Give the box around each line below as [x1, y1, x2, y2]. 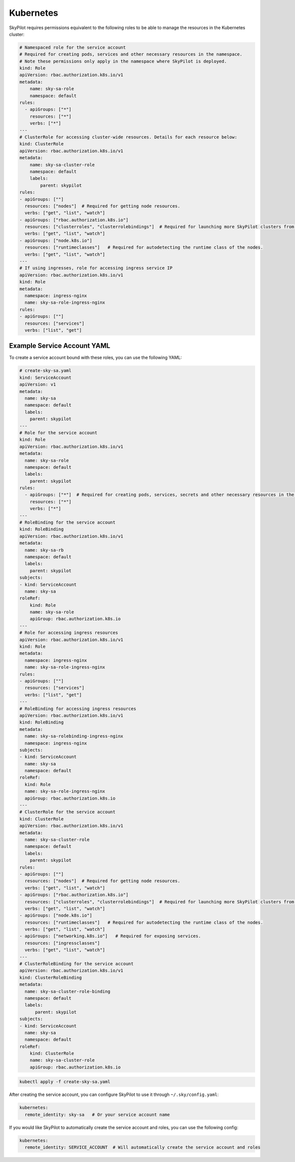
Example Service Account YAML [9, 342, 111, 350]
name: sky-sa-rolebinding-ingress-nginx [25, 733, 123, 739]
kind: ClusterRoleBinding [19, 975, 82, 980]
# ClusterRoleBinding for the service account [19, 961, 134, 967]
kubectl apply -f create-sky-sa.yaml [19, 1079, 111, 1085]
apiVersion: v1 [19, 382, 56, 387]
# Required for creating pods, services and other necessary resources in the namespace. [19, 52, 243, 57]
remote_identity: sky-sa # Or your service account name [25, 1112, 170, 1117]
